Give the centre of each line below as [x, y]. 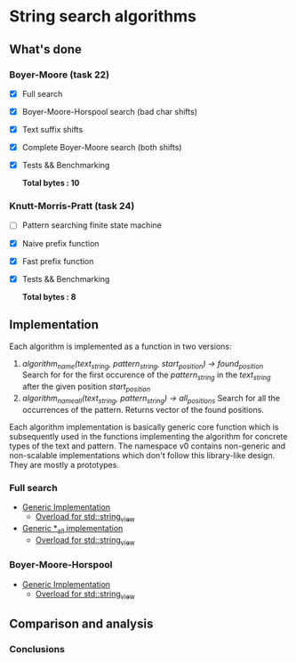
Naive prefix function [60, 243]
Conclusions [37, 649]
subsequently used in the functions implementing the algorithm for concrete [148, 436]
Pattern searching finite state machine [92, 225]
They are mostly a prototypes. [64, 464]
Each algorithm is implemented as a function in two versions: [120, 346]
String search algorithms [103, 16]
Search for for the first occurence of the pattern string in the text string [146, 376]
